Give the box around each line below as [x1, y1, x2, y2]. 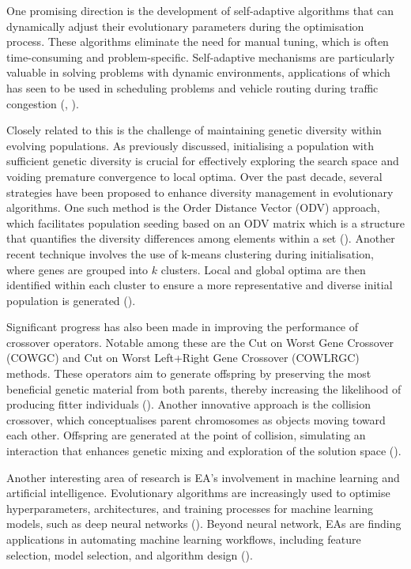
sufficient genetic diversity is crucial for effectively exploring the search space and [6, 153, 399, 169]
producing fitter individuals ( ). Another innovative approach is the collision [6, 396, 371, 413]
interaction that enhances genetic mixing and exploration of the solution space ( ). [6, 443, 402, 459]
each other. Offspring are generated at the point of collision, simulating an [6, 427, 366, 443]
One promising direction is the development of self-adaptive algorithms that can [6, 2, 394, 18]
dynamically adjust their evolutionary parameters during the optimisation [6, 17, 364, 34]
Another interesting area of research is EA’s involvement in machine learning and [6, 469, 400, 485]
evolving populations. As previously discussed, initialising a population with [6, 137, 374, 153]
